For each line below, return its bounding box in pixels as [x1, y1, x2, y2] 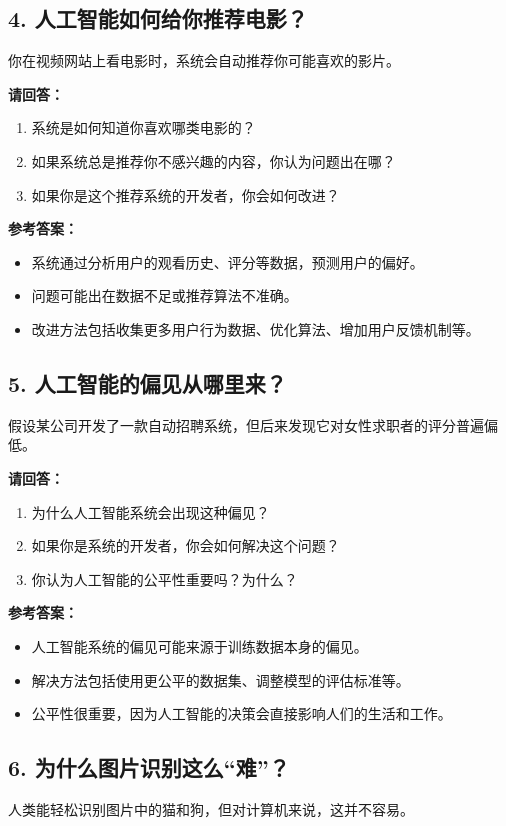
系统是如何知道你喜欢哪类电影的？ [31, 117, 256, 138]
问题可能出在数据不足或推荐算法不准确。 [31, 285, 298, 306]
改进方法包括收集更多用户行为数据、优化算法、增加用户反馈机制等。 [31, 318, 480, 339]
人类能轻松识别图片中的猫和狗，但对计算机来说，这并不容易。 [8, 798, 414, 819]
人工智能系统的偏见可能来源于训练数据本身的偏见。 [31, 635, 368, 656]
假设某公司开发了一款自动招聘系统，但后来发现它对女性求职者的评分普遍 [8, 414, 484, 435]
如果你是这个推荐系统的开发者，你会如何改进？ [31, 184, 340, 205]
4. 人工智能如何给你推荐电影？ [8, 3, 308, 34]
